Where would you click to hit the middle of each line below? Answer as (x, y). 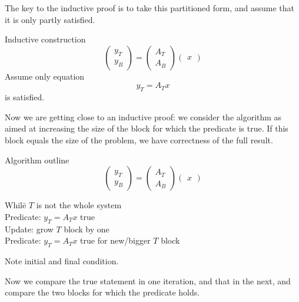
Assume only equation (45, 76)
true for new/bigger (115, 240)
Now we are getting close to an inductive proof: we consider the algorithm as (143, 116)
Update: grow (29, 229)
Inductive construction (45, 39)
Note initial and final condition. (62, 260)
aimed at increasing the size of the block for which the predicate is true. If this (147, 128)
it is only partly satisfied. (50, 19)
